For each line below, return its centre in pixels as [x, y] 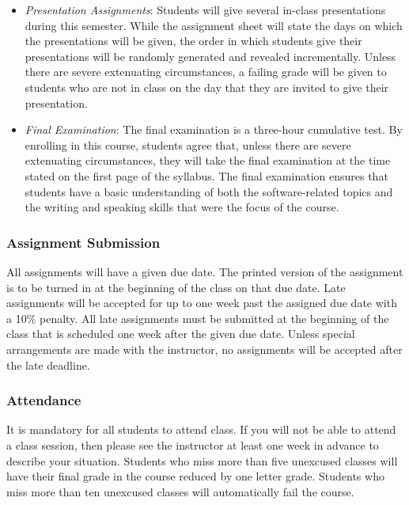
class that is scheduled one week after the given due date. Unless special [181, 334]
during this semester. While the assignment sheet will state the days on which [214, 25]
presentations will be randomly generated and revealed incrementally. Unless [210, 56]
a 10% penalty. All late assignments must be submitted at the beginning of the [198, 318]
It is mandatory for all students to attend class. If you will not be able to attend [201, 429]
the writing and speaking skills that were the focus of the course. [182, 207]
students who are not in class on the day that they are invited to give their [207, 87]
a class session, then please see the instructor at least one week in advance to [193, 444]
